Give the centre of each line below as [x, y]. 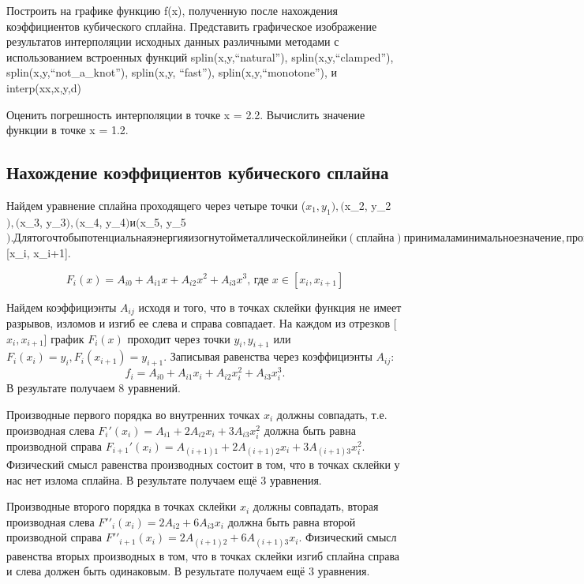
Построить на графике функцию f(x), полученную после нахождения [172, 10]
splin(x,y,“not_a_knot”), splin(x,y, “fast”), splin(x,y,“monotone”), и [172, 72]
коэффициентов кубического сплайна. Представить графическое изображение [192, 26]
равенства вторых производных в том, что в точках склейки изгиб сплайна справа [203, 555]
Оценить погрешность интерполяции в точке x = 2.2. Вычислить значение [186, 114]
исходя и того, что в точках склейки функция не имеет [270, 307]
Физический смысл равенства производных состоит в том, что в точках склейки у [203, 464]
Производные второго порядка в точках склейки [122, 506]
